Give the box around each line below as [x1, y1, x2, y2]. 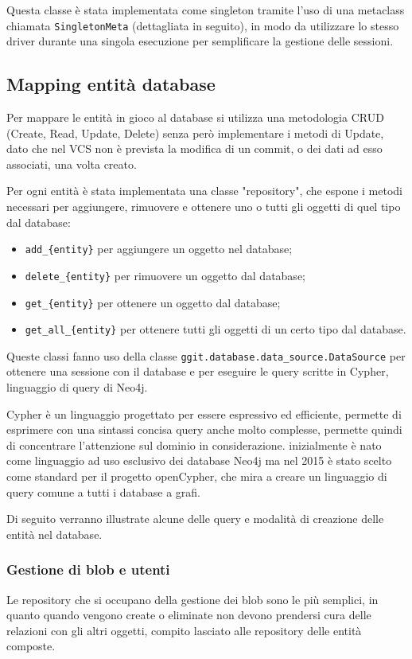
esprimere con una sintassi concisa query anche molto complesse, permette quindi [6, 421, 402, 438]
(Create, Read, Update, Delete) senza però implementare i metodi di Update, [6, 124, 384, 141]
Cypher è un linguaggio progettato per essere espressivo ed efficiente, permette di [6, 405, 402, 422]
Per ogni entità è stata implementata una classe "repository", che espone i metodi [6, 182, 403, 199]
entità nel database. [6, 525, 103, 542]
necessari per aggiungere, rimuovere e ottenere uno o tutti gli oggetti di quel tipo [6, 198, 401, 215]
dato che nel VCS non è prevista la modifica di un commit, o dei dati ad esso [6, 140, 383, 157]
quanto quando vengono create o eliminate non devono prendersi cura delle [6, 606, 371, 623]
